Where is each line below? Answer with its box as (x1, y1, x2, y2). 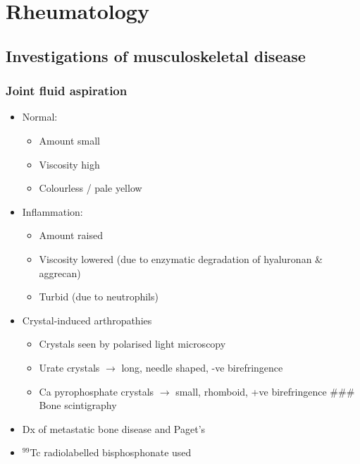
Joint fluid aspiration (6, 82, 128, 99)
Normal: (22, 109, 58, 124)
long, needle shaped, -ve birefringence (121, 360, 283, 374)
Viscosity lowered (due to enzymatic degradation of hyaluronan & (39, 251, 323, 266)
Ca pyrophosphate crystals (39, 384, 154, 398)
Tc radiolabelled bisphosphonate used (30, 445, 192, 460)
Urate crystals (39, 360, 100, 374)
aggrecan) (39, 265, 81, 280)
